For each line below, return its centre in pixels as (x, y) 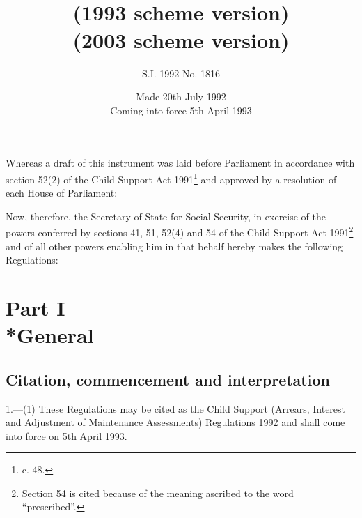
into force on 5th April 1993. (66, 435)
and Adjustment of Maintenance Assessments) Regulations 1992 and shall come (175, 422)
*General (50, 335)
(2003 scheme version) (181, 39)
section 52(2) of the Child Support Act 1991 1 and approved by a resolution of (171, 178)
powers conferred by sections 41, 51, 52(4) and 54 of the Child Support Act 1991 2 (180, 231)
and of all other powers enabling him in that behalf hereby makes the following (174, 246)
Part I (36, 307)
